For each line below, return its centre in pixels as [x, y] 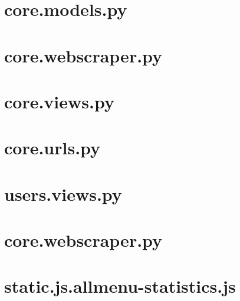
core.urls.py [52, 148]
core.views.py [59, 101]
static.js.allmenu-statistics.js [120, 286]
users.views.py [63, 193]
